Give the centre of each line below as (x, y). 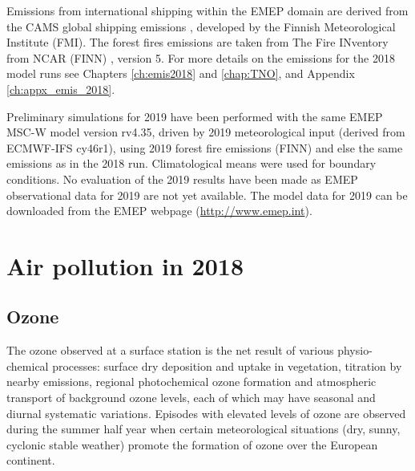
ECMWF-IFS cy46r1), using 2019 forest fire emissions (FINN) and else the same (205, 147)
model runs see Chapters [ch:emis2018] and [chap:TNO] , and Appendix (181, 73)
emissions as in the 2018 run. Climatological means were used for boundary (191, 163)
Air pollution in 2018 (125, 265)
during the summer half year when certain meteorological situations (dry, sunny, (203, 429)
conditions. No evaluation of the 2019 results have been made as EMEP (182, 179)
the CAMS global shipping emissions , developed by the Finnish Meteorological (201, 26)
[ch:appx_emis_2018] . (61, 89)
